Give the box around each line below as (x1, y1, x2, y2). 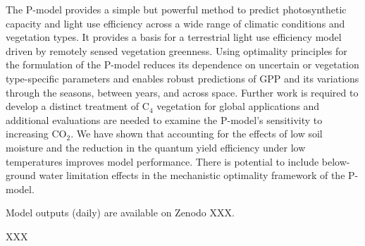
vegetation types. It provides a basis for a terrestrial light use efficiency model (6, 30, 342, 44)
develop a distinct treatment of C (6, 99, 149, 113)
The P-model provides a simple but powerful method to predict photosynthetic (6, 2, 347, 16)
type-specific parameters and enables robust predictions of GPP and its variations (6, 70, 359, 85)
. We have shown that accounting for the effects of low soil (70, 126, 323, 141)
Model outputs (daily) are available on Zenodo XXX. (6, 205, 235, 220)
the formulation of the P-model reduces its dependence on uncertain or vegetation (6, 57, 359, 72)
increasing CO (6, 126, 67, 141)
